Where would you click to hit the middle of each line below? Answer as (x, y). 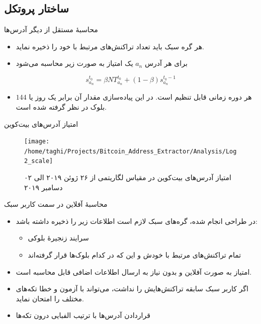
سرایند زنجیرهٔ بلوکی (58, 238)
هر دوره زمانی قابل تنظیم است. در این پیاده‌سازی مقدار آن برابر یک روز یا (140, 97)
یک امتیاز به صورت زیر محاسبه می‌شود (74, 63)
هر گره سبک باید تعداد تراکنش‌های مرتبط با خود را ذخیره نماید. (110, 46)
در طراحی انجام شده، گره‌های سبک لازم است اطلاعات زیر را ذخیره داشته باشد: (137, 221)
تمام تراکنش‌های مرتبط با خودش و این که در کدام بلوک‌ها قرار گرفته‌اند (135, 255)
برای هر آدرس (166, 63)
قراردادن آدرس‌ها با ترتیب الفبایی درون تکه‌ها (83, 315)
